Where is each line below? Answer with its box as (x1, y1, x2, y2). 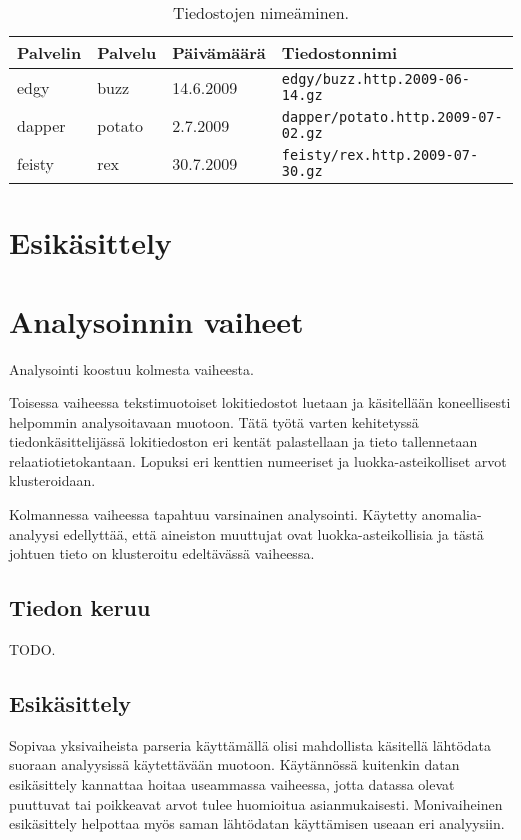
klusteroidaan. (9, 470, 96, 491)
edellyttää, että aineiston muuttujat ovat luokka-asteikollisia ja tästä (63, 523, 484, 544)
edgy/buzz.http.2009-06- (281, 71, 471, 87)
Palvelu (97, 41, 157, 64)
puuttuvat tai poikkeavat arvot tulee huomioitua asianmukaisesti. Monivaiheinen (9, 793, 503, 814)
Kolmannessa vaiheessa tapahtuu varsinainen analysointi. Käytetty (9, 504, 418, 525)
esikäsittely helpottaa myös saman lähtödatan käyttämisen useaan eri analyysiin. (9, 813, 505, 834)
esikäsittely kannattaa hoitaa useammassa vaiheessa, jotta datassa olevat (9, 774, 455, 795)
